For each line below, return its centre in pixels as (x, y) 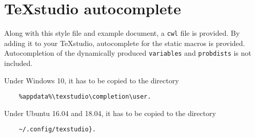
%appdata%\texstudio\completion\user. (85, 97)
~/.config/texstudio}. (57, 130)
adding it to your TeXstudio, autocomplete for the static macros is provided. (125, 43)
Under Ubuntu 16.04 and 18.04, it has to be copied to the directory (110, 113)
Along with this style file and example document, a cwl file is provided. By (122, 33)
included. (18, 63)
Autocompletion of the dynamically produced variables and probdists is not (128, 53)
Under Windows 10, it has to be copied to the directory (92, 80)
